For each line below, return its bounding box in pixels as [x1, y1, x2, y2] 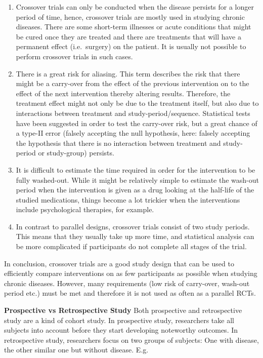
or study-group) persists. [38, 147, 114, 158]
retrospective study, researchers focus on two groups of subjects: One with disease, [4, 334, 259, 345]
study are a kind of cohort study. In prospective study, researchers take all [4, 314, 234, 325]
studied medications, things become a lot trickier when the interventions [16, 194, 240, 205]
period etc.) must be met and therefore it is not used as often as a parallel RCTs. [4, 288, 256, 298]
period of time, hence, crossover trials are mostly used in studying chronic [16, 11, 245, 22]
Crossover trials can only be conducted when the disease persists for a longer [16, 2, 254, 12]
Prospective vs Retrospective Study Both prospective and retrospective [4, 305, 242, 315]
